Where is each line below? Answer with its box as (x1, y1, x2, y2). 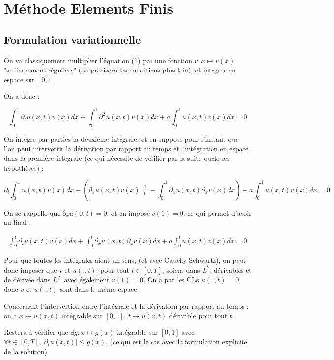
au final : (4, 217, 31, 227)
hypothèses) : (4, 163, 44, 173)
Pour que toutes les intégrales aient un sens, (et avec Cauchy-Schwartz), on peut (4, 255, 246, 265)
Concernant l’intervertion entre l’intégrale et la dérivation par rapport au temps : (4, 300, 249, 311)
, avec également (60, 274, 110, 285)
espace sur (4, 74, 35, 84)
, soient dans (162, 264, 200, 275)
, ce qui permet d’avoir (183, 207, 252, 217)
